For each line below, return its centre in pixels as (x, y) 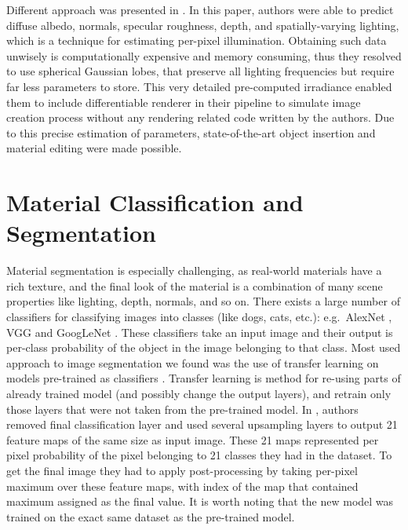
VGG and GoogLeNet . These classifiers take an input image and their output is (200, 332)
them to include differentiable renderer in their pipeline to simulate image (184, 102)
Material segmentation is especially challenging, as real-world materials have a (194, 270)
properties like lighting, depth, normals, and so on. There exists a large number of (203, 301)
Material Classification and (155, 202)
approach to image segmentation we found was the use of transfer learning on (193, 362)
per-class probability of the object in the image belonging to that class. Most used (204, 347)
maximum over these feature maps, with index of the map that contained (182, 486)
